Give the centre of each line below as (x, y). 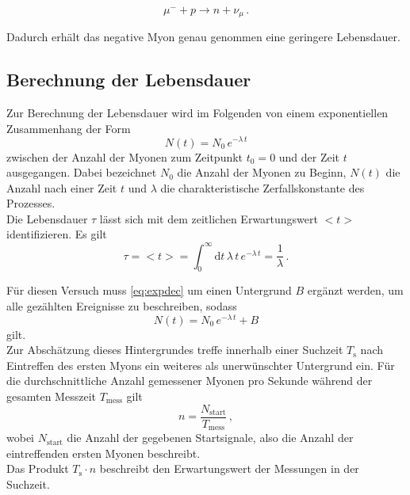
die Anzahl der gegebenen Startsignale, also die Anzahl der (210, 438)
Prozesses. (31, 203)
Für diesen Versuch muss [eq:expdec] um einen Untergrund (149, 290)
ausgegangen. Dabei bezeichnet (82, 172)
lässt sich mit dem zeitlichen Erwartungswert (209, 218)
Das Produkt (38, 468)
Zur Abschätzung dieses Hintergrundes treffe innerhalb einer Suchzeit (175, 350)
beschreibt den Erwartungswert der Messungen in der (229, 468)
